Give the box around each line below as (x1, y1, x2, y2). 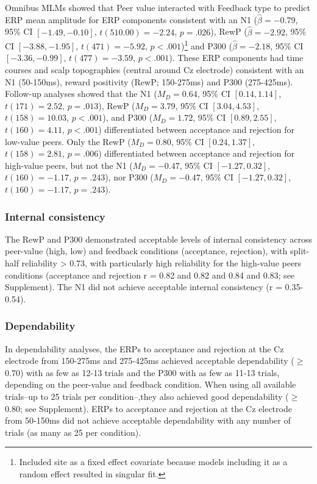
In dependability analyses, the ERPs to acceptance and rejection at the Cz (5, 342, 284, 355)
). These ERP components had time (169, 51, 304, 64)
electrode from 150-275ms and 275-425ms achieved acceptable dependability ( (5, 354, 294, 367)
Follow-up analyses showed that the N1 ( (5, 87, 157, 100)
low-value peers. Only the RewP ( (5, 135, 131, 148)
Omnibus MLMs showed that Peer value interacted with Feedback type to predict (5, 1, 311, 13)
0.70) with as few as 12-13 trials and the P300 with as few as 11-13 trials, (5, 366, 280, 379)
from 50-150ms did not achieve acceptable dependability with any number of (5, 414, 291, 427)
